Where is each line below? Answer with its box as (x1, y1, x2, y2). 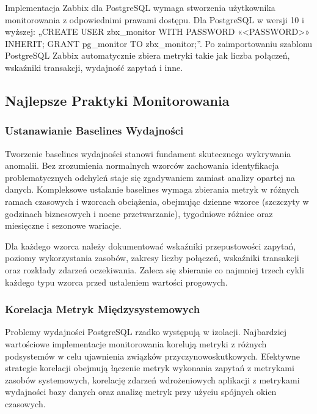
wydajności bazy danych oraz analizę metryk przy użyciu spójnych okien (5, 385, 277, 398)
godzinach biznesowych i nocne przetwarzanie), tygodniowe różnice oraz (5, 207, 273, 220)
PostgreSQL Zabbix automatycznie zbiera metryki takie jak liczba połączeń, (5, 49, 290, 62)
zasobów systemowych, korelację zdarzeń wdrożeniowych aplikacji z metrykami (5, 373, 300, 386)
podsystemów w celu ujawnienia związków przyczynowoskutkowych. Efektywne (5, 349, 301, 362)
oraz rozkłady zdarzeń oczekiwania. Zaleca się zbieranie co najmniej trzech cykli (5, 263, 304, 276)
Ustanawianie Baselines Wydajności (5, 123, 184, 138)
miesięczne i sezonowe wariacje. (5, 219, 122, 232)
